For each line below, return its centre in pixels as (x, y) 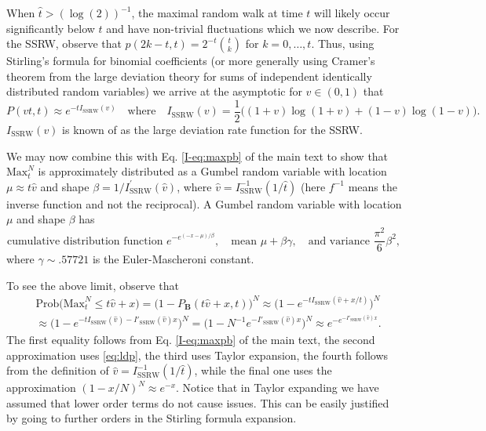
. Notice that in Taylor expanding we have (278, 388)
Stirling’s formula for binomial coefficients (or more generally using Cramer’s (191, 61)
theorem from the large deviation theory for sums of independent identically (189, 76)
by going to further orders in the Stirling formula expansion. (152, 418)
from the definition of (58, 370)
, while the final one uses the (263, 370)
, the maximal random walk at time (217, 13)
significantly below (51, 28)
